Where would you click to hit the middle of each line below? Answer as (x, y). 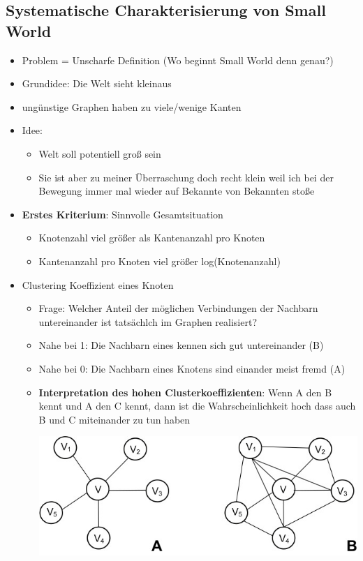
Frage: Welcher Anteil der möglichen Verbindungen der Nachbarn (178, 308)
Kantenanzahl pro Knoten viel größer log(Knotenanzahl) (160, 261)
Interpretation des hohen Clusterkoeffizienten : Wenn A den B (185, 392)
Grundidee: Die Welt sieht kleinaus (97, 83)
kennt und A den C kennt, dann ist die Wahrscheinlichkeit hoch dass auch (197, 406)
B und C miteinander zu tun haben (114, 419)
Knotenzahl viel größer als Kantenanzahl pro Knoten (152, 238)
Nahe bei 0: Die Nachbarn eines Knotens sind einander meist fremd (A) (192, 368)
